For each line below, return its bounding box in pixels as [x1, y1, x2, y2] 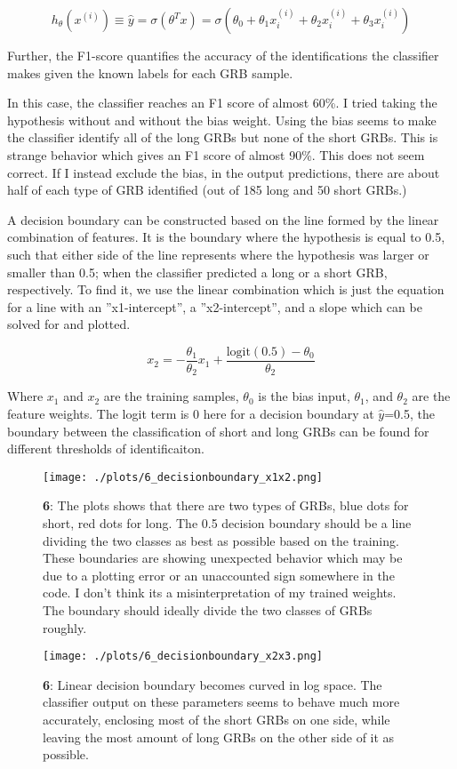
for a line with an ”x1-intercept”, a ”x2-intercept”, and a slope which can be [7, 297, 422, 316]
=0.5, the [384, 405, 435, 423]
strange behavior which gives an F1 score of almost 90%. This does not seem [7, 145, 425, 164]
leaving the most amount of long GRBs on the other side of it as [43, 727, 395, 746]
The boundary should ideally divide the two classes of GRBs [43, 601, 373, 620]
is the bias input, [258, 387, 350, 405]
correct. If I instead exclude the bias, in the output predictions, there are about [7, 163, 440, 181]
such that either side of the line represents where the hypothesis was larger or [7, 244, 429, 263]
